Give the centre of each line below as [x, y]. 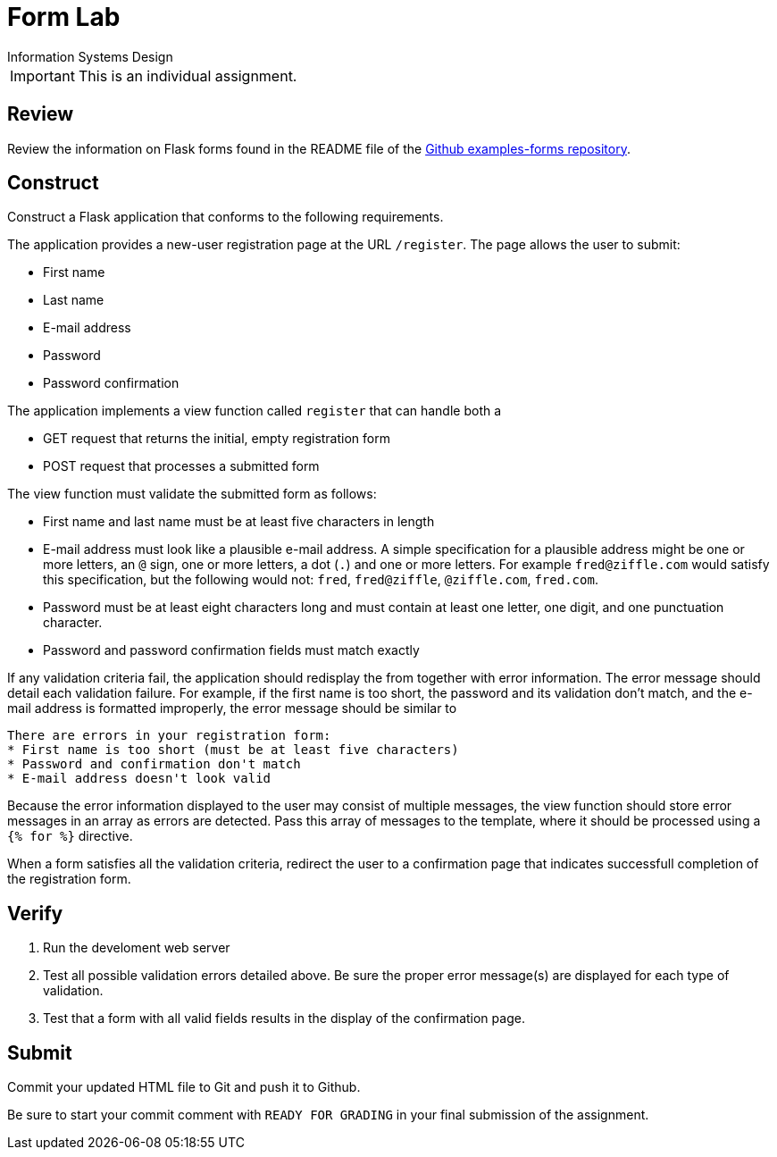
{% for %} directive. [70, 836]
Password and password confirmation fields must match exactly [231, 650]
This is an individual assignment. [188, 75]
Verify [35, 913]
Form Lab [64, 17]
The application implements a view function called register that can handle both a [255, 411]
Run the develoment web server [137, 948]
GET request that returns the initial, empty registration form [217, 439]
